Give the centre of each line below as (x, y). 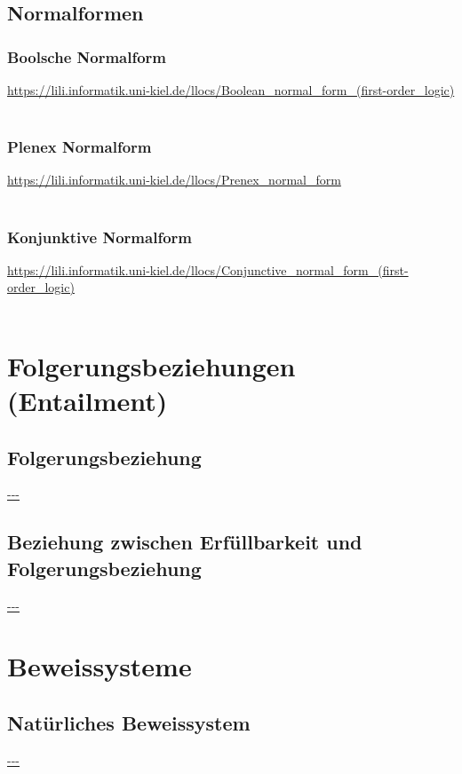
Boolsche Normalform (87, 56)
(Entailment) (88, 400)
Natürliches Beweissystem (129, 722)
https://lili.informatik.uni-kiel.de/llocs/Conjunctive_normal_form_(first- (208, 269)
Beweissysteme (100, 666)
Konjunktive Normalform (100, 237)
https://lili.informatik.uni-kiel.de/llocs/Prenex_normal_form (174, 180)
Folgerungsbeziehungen (151, 365)
